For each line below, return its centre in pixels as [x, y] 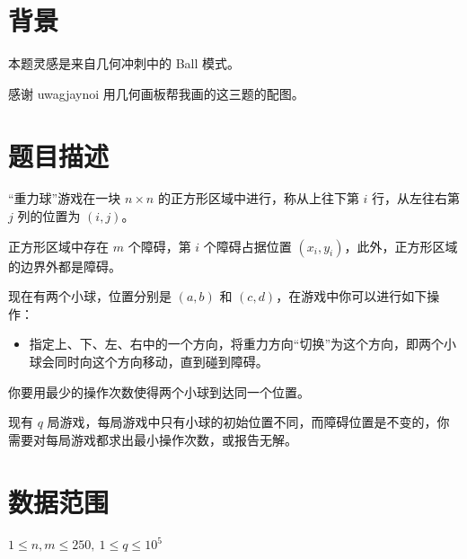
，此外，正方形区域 [401, 246]
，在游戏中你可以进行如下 [352, 296]
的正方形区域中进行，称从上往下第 [258, 198]
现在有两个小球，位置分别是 [90, 296]
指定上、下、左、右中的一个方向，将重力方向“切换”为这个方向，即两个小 [243, 344]
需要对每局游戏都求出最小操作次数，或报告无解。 [153, 439]
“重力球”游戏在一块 [65, 198]
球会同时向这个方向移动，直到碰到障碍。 [149, 361]
